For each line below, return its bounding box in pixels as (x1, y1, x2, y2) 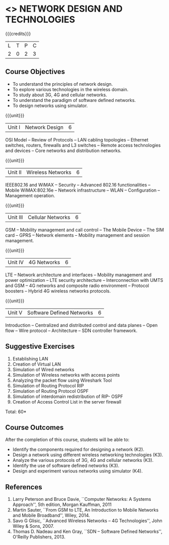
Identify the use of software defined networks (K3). (12, 462, 120, 469)
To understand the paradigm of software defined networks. (12, 97, 136, 103)
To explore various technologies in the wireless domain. (12, 86, 129, 92)
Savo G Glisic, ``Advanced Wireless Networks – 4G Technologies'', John (12, 518, 162, 524)
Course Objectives (5, 67, 66, 76)
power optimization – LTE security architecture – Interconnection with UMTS (5, 277, 163, 283)
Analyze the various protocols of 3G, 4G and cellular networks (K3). (12, 457, 154, 463)
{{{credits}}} (5, 30, 31, 37)
